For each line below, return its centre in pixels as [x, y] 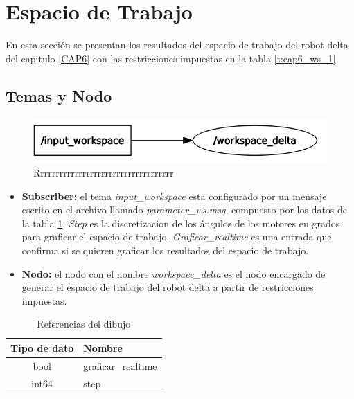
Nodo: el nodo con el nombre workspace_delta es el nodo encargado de [174, 273]
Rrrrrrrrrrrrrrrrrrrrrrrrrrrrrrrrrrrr [104, 173]
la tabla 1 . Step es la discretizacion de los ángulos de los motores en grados [181, 223]
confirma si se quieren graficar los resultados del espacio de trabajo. [165, 250]
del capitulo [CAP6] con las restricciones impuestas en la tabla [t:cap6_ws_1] [171, 58]
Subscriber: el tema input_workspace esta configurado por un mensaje [174, 196]
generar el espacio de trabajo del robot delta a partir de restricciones [168, 287]
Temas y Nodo [59, 95]
